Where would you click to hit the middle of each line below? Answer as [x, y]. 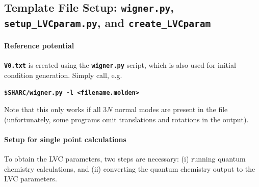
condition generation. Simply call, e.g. [63, 75]
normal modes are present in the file [171, 109]
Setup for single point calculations [65, 139]
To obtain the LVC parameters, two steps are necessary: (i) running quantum [125, 159]
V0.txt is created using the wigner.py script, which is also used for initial [120, 65]
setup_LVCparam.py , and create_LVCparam [108, 23]
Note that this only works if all [53, 109]
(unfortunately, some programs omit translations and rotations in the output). [126, 119]
